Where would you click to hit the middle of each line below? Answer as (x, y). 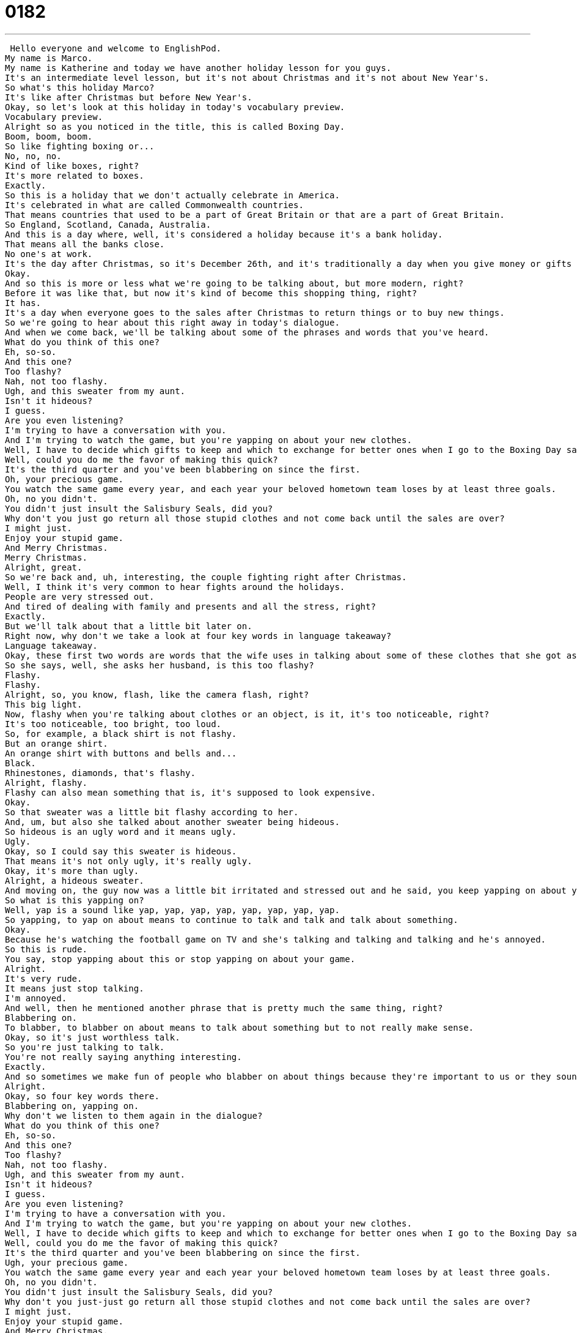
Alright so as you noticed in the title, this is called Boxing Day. (175, 126)
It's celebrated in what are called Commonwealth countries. (154, 205)
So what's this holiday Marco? (80, 87)
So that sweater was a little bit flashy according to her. (152, 812)
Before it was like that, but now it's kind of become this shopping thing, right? (211, 293)
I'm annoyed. (36, 998)
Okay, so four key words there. (82, 1096)
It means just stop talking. (75, 988)
